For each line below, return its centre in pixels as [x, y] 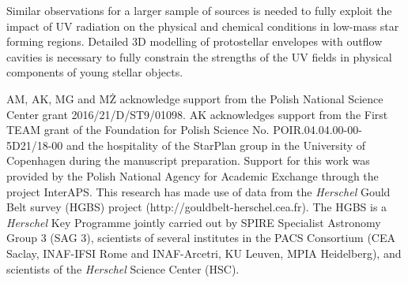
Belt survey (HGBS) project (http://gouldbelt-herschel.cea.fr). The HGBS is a [197, 207]
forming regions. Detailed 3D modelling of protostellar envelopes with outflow [195, 41]
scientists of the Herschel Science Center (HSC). [123, 268]
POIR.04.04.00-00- [317, 130]
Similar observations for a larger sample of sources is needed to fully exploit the [199, 10]
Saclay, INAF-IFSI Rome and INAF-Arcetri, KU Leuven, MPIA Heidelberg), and [204, 253]
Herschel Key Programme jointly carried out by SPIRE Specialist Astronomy [194, 222]
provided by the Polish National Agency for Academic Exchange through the [193, 175]
